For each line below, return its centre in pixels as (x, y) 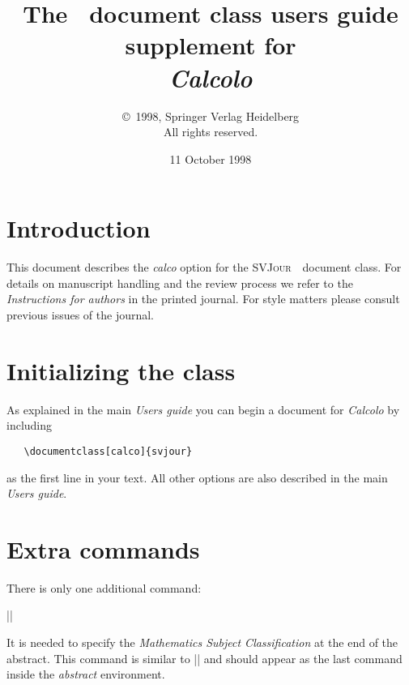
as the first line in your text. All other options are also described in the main (197, 477)
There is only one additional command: (104, 587)
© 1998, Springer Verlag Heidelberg (211, 116)
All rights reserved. (211, 132)
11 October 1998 (211, 158)
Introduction (79, 228)
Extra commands (103, 548)
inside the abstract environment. (86, 674)
